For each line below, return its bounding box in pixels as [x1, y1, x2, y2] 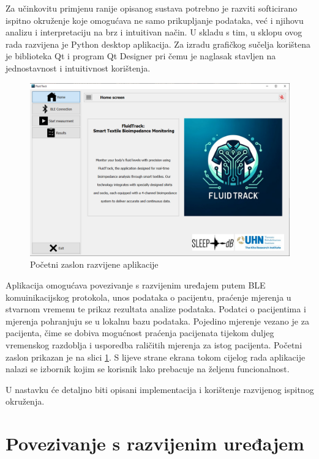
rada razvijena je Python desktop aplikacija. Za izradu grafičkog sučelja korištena [6, 37, 311, 50]
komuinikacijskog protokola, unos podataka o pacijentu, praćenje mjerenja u [6, 290, 291, 303]
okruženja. [6, 395, 45, 408]
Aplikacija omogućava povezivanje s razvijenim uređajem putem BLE [6, 278, 266, 291]
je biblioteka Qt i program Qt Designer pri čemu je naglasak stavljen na [6, 50, 276, 62]
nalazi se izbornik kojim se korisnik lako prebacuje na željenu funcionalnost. [6, 362, 290, 375]
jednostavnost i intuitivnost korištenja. [6, 61, 151, 74]
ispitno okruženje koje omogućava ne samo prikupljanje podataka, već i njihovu [6, 13, 304, 26]
